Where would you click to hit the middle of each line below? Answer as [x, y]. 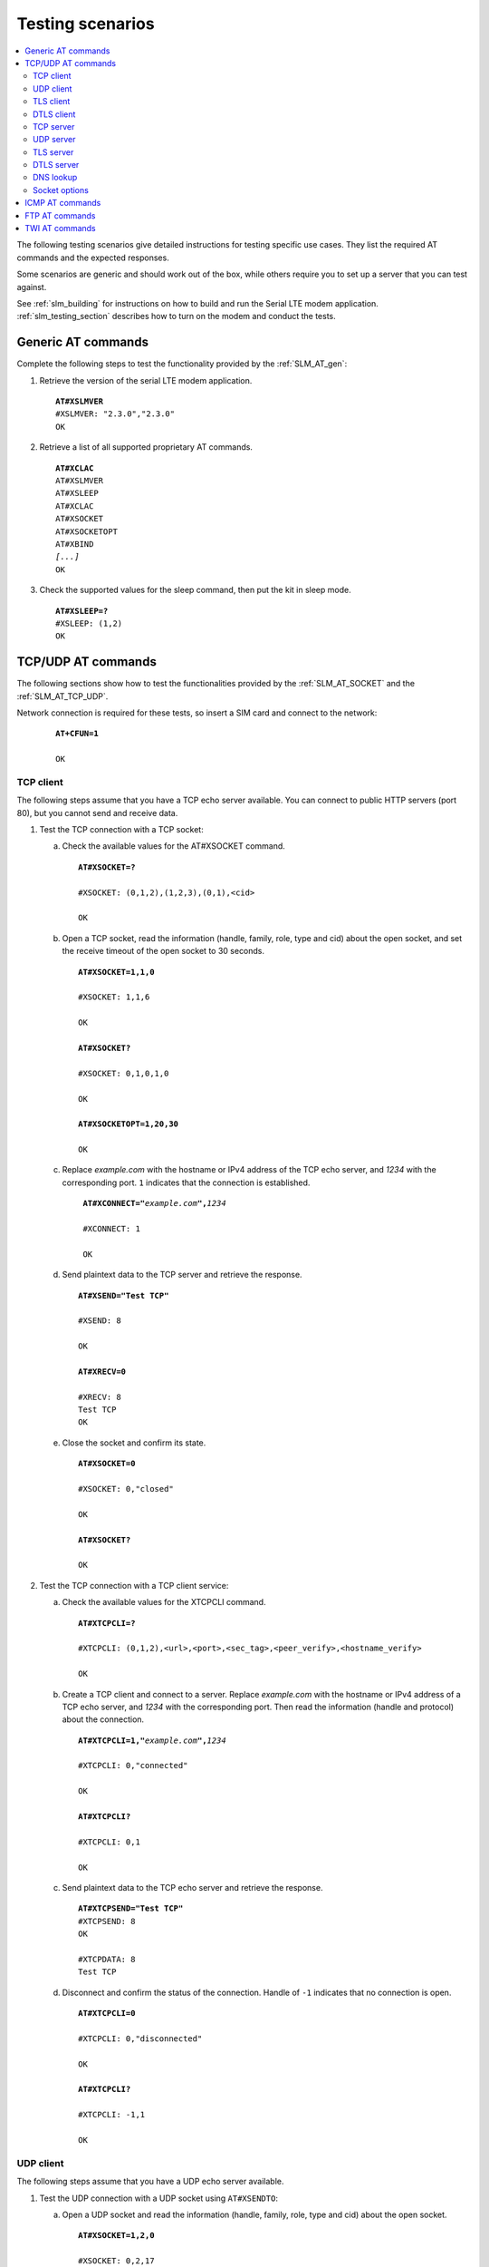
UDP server [54, 140]
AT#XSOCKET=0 [107, 1464]
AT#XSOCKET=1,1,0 [116, 972]
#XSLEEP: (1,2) [89, 623]
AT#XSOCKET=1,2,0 [116, 2236]
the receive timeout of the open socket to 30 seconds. [163, 951]
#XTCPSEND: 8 [107, 1921]
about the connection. [103, 1719]
